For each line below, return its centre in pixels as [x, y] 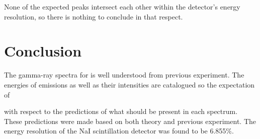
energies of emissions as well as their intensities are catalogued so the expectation [129, 84]
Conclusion [43, 51]
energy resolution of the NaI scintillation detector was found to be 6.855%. [119, 131]
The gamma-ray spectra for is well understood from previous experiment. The [124, 75]
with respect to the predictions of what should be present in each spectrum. [121, 111]
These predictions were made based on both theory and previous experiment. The [130, 121]
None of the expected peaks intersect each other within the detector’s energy [122, 6]
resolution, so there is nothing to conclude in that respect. [94, 16]
